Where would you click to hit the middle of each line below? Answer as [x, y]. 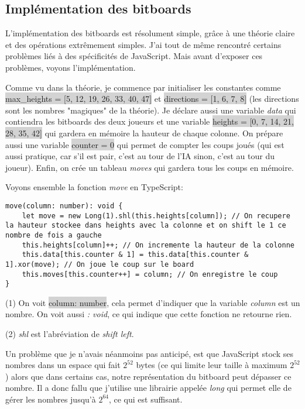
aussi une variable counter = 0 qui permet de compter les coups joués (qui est [145, 144]
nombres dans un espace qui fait [63, 365]
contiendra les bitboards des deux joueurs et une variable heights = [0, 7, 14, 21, [150, 121]
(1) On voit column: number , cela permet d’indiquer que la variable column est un [153, 302]
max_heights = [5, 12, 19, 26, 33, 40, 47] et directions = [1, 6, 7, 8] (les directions [152, 99]
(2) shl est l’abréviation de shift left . [70, 334]
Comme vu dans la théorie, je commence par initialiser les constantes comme [143, 87]
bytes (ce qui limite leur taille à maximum [212, 365]
